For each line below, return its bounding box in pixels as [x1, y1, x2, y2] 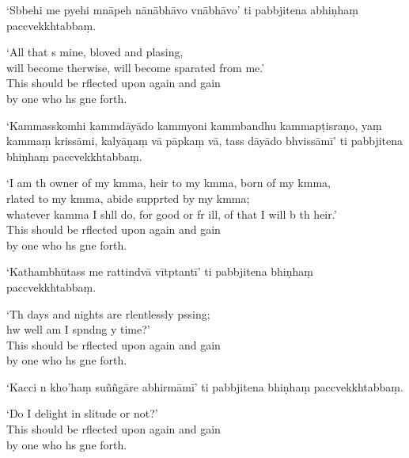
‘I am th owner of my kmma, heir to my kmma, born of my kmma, [6, 174, 331, 191]
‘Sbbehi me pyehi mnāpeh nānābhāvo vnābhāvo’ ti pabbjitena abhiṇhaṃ [6, 2, 358, 17]
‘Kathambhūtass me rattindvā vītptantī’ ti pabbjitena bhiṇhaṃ [6, 263, 313, 280]
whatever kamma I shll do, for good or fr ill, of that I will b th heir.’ [6, 205, 337, 222]
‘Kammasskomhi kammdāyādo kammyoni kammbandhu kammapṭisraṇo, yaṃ [6, 116, 382, 133]
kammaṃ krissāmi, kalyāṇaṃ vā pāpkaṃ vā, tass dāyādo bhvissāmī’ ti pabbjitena [6, 132, 403, 149]
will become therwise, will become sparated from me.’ [6, 59, 265, 75]
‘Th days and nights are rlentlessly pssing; [6, 305, 210, 322]
